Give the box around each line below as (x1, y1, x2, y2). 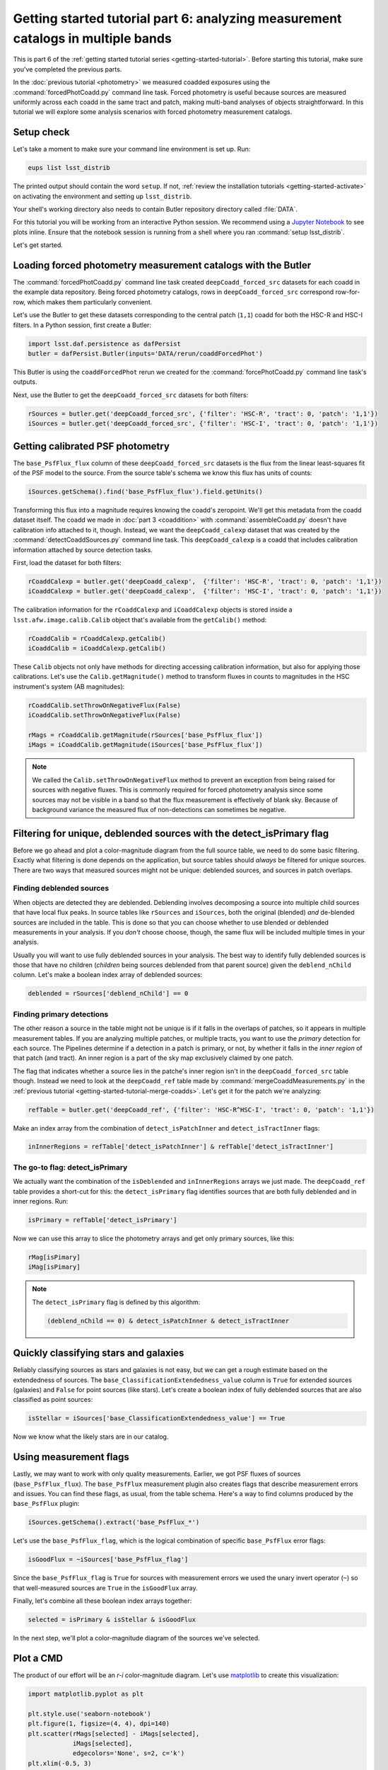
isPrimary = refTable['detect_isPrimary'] (28, 1216, 177, 1224)
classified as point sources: (13, 1395, 93, 1404)
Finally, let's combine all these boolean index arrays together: (13, 1597, 192, 1605)
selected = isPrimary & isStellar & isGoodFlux (28, 1616, 196, 1624)
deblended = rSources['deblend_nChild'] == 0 (28, 990, 189, 998)
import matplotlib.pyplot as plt (28, 1690, 144, 1698)
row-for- (335, 287, 360, 297)
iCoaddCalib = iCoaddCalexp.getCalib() (28, 644, 166, 653)
